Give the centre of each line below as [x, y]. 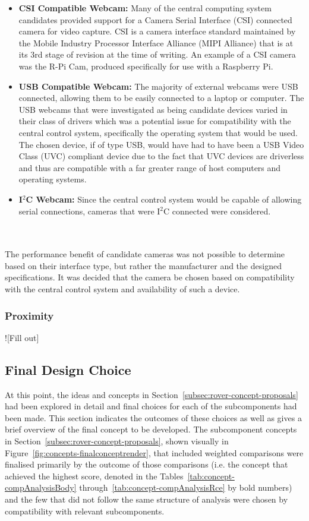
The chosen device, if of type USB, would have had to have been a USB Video [161, 144]
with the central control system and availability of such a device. [122, 289]
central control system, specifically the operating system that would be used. [158, 132]
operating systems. [53, 179]
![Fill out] [22, 337]
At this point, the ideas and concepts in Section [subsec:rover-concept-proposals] [152, 394]
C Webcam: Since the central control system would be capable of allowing [164, 199]
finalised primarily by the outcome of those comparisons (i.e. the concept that [146, 464]
